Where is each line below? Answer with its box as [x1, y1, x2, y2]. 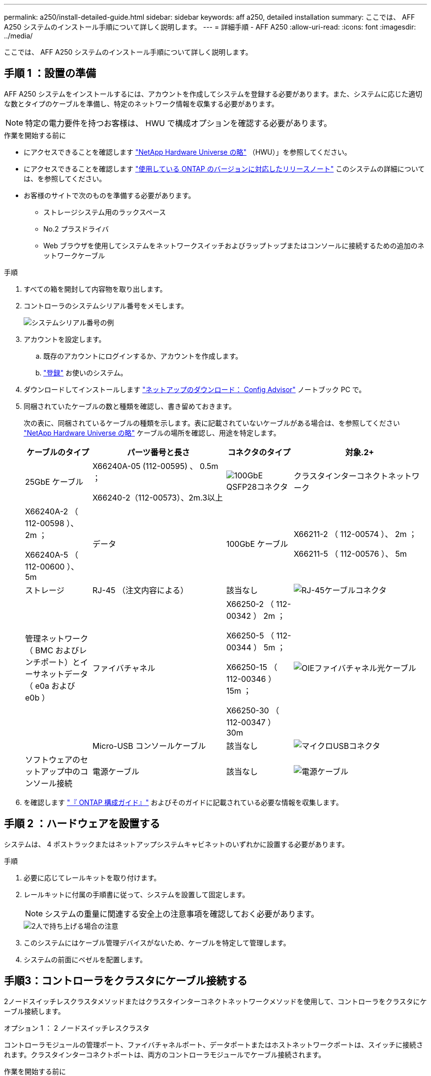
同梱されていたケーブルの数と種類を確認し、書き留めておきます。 [24, 402, 236, 410]
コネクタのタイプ [227, 447, 291, 457]
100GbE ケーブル [226, 538, 288, 549]
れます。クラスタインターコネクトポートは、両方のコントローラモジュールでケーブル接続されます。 [4, 1050, 326, 1059]
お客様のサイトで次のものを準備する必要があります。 [24, 191, 195, 200]
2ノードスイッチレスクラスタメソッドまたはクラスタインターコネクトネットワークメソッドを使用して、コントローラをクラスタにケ [4, 997, 427, 1006]
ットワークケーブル [43, 251, 105, 260]
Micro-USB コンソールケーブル [92, 740, 206, 751]
